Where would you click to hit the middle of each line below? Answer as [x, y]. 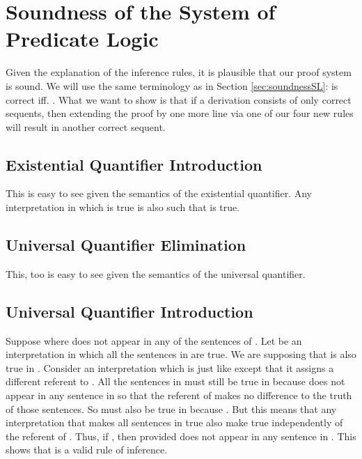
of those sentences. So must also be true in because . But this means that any [171, 409]
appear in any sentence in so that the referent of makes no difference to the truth [179, 395]
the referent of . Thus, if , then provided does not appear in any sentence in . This [181, 436]
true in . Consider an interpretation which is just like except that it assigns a [170, 367]
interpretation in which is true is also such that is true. [123, 207]
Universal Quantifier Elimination [126, 245]
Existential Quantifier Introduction [134, 164]
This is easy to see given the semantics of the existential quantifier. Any [159, 193]
